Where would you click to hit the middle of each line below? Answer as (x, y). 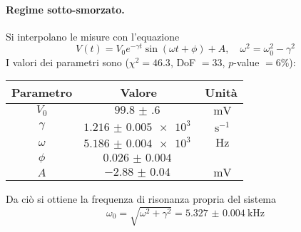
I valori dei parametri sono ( (67, 62)
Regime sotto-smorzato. (65, 9)
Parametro (42, 93)
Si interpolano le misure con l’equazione (93, 36)
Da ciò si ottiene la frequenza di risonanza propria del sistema (141, 199)
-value (246, 62)
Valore (139, 93)
